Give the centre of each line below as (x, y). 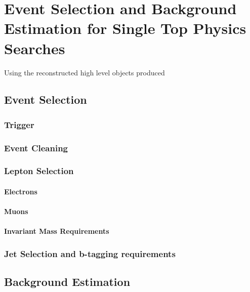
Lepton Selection (39, 171)
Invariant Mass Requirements (57, 231)
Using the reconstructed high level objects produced (85, 72)
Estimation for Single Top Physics (125, 28)
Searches (35, 48)
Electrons (21, 191)
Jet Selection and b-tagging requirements (90, 253)
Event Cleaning (36, 148)
